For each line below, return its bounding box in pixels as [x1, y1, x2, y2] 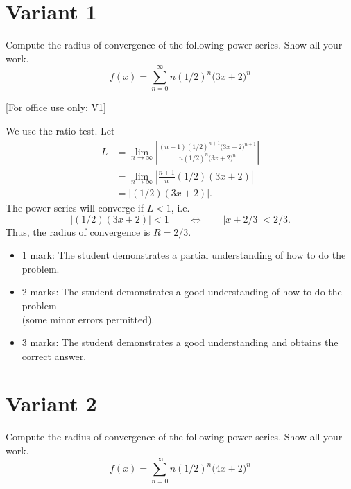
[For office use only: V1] [6, 100, 106, 114]
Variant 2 [6, 389, 97, 418]
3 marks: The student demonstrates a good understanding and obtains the [22, 335, 339, 350]
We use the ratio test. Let [6, 123, 115, 138]
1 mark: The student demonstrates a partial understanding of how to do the [22, 248, 346, 262]
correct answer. [22, 348, 87, 363]
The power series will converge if [6, 200, 144, 214]
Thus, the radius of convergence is [6, 224, 151, 239]
